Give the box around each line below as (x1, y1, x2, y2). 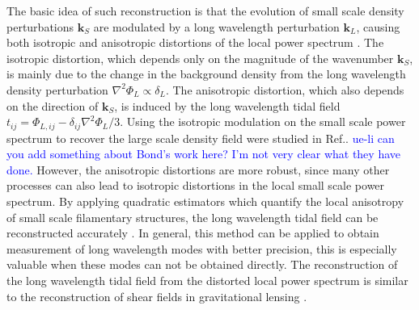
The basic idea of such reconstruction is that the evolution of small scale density (6, 2, 404, 19)
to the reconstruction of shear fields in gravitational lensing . (6, 287, 307, 304)
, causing (356, 18, 400, 35)
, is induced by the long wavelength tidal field (114, 97, 341, 114)
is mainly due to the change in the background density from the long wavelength (6, 65, 406, 82)
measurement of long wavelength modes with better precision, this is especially (6, 240, 397, 257)
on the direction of (6, 97, 99, 114)
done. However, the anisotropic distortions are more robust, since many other (6, 161, 390, 178)
